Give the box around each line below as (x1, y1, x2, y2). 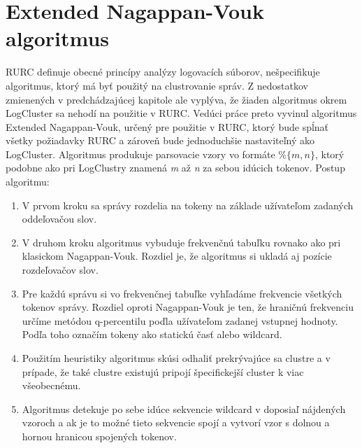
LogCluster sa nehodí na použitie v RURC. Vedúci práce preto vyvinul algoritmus (6, 106, 357, 120)
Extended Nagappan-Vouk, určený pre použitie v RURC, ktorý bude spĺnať (6, 119, 329, 134)
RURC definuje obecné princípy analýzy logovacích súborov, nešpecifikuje (6, 64, 320, 79)
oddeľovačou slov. (22, 211, 97, 226)
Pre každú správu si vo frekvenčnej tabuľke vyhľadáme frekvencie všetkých (22, 286, 342, 300)
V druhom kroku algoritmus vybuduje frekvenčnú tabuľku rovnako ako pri (22, 234, 341, 249)
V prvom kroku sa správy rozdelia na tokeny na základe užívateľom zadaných (22, 197, 354, 212)
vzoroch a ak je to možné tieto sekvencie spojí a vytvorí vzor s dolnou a (22, 415, 330, 430)
